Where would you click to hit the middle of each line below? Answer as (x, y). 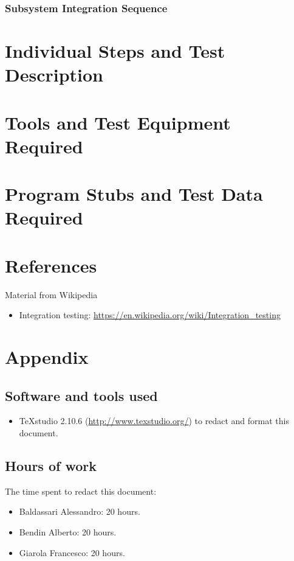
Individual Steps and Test (115, 51)
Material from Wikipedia (51, 294)
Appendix (47, 357)
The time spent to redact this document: (81, 491)
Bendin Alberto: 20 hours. (68, 532)
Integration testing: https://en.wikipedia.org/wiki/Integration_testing (150, 315)
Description (54, 75)
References (51, 265)
